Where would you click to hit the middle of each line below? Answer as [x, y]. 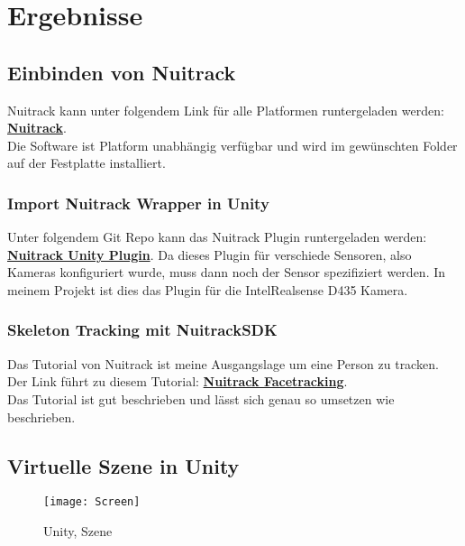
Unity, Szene [78, 531]
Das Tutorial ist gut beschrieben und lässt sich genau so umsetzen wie [201, 398]
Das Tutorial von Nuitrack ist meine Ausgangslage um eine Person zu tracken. [223, 363]
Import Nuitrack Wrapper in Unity [138, 203]
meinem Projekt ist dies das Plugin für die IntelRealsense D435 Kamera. [208, 289]
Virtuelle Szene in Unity [123, 465]
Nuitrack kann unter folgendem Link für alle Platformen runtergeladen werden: [226, 110]
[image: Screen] [92, 502]
